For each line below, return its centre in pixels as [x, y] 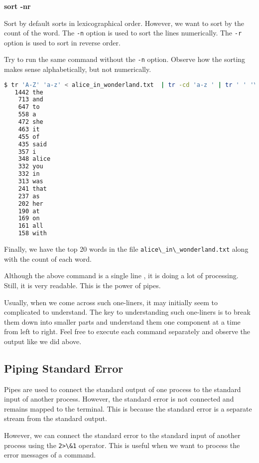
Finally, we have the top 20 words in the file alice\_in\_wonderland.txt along [126, 249]
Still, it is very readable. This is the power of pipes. [82, 285]
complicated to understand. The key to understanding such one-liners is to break [127, 312]
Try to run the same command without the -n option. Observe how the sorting [125, 59]
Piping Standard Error [64, 368]
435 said [32, 144]
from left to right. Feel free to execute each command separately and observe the [127, 331]
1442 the [29, 92]
